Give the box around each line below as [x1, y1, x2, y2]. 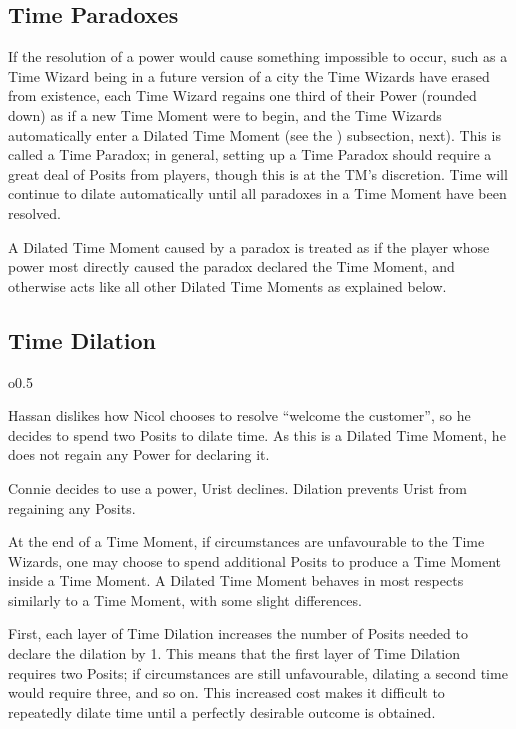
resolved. [8, 202, 62, 223]
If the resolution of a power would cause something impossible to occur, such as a [8, 46, 508, 67]
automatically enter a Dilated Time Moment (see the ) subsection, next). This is [8, 124, 501, 145]
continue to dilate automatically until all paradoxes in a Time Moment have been [8, 183, 507, 204]
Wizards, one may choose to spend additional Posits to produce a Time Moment [8, 550, 501, 571]
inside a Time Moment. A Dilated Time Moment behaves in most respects [8, 570, 464, 591]
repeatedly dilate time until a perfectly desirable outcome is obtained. [8, 701, 436, 722]
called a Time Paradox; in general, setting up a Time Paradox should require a [8, 144, 492, 165]
